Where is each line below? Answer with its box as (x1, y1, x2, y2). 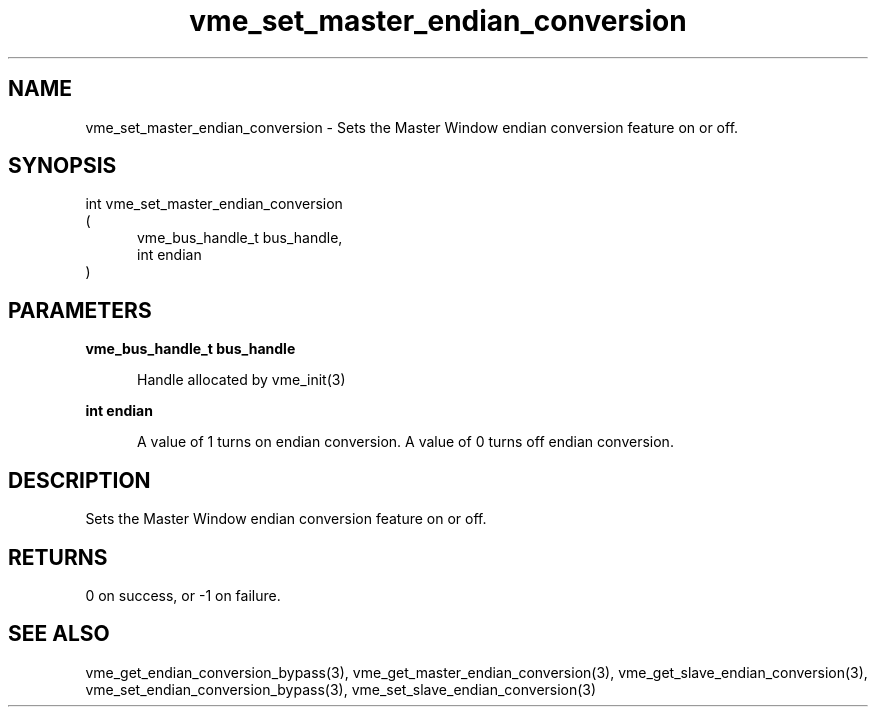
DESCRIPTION (8, 467, 151, 493)
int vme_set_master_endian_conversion (85, 195, 343, 213)
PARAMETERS (8, 297, 152, 323)
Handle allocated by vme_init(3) (137, 371, 346, 389)
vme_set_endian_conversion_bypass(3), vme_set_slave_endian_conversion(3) (85, 680, 597, 698)
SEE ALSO (8, 621, 110, 647)
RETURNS (8, 544, 108, 570)
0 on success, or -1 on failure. (85, 586, 281, 604)
